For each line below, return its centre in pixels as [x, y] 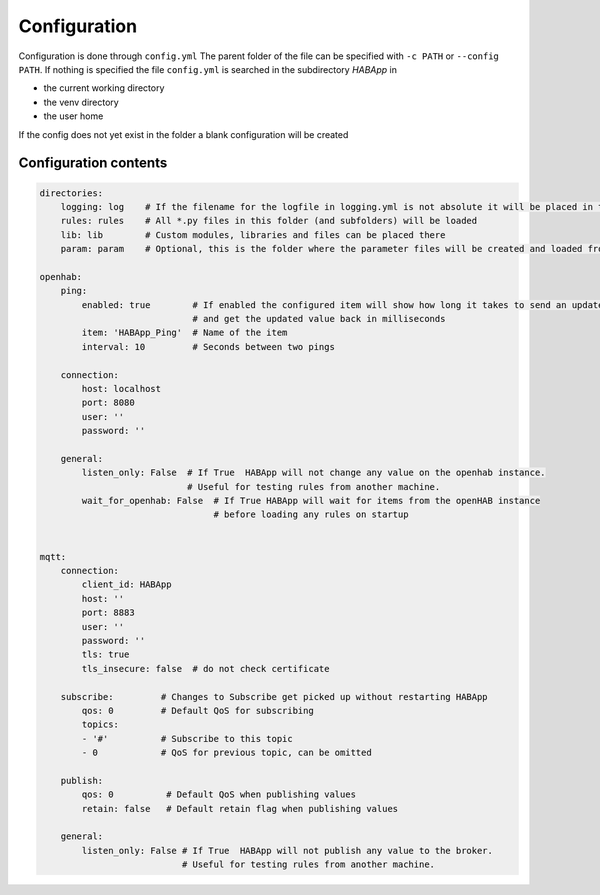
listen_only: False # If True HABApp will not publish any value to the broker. [287, 850]
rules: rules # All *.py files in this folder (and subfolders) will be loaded [269, 221]
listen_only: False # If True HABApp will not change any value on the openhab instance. [313, 473]
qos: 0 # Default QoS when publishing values [219, 794]
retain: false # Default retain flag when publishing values [240, 808]
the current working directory [104, 88]
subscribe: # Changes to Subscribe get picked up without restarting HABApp [274, 696]
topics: [100, 724]
